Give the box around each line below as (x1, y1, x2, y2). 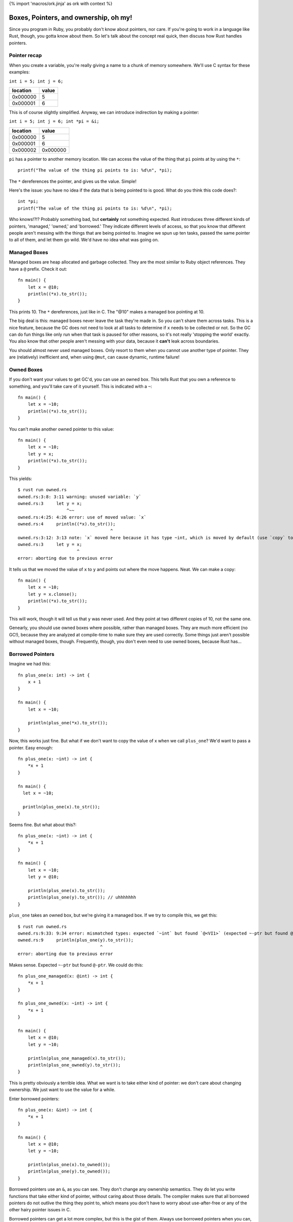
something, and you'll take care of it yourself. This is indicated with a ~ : (9, 383, 152, 389)
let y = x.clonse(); (27, 591, 77, 597)
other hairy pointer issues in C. (9, 1207, 71, 1213)
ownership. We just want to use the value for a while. (9, 1087, 116, 1092)
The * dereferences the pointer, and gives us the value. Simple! (9, 178, 137, 184)
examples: (9, 69, 30, 75)
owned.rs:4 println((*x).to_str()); (18, 521, 116, 527)
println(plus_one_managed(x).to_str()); (27, 1055, 126, 1061)
